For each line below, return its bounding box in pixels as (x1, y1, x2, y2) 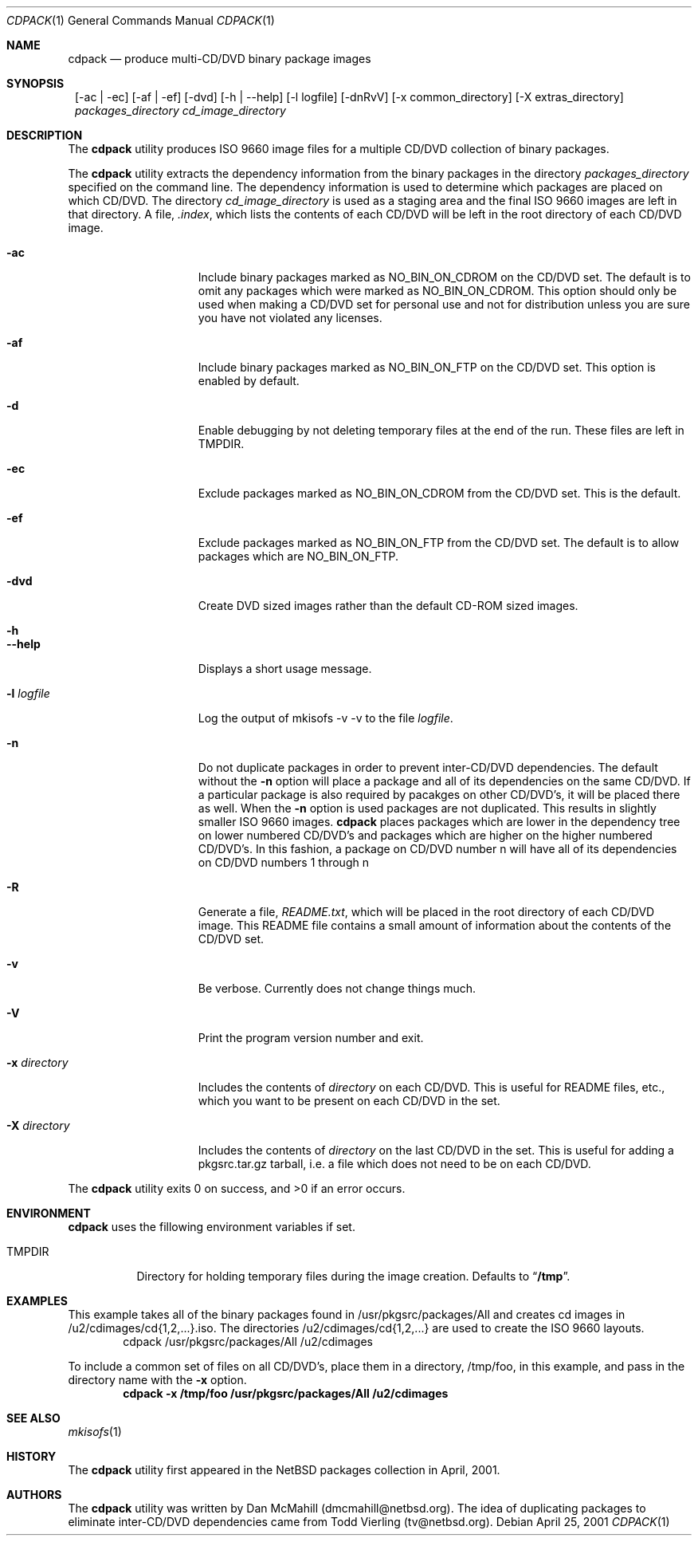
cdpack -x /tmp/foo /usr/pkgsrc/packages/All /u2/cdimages (123, 1387, 449, 1400)
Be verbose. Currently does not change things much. (198, 981, 476, 995)
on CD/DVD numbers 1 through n (198, 856, 369, 869)
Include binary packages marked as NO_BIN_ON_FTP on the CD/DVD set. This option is (198, 360, 656, 374)
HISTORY (6, 1450, 57, 1463)
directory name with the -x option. (68, 1373, 247, 1387)
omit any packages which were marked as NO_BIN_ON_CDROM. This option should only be (198, 284, 677, 297)
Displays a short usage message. (198, 662, 372, 675)
